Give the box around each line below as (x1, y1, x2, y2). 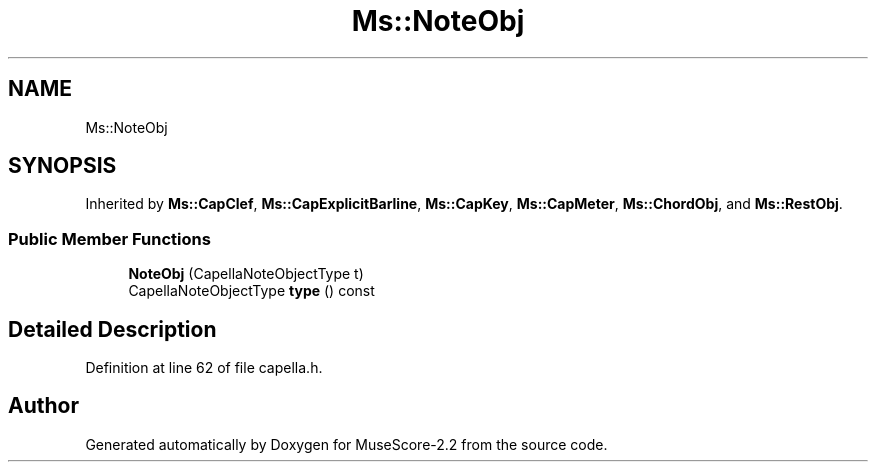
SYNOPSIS (8, 153, 117, 179)
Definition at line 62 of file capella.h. (85, 359, 323, 377)
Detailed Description (8, 316, 217, 342)
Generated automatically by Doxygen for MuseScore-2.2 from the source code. (85, 435, 608, 453)
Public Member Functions (8, 228, 211, 249)
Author (8, 393, 79, 419)
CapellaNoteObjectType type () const (128, 282, 375, 300)
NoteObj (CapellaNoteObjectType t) (128, 265, 364, 283)
